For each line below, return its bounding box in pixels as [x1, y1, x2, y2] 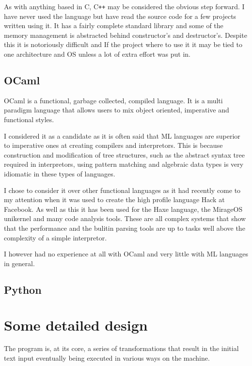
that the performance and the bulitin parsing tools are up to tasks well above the [4, 223, 245, 233]
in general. [4, 258, 35, 268]
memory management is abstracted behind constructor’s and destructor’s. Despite [4, 30, 247, 40]
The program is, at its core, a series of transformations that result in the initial [4, 343, 239, 353]
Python [4, 282, 42, 297]
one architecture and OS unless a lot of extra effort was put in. [4, 49, 190, 59]
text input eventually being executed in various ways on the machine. [4, 352, 210, 363]
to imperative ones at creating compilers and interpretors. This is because [4, 140, 223, 150]
